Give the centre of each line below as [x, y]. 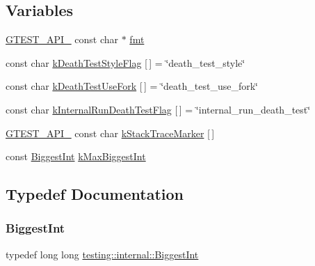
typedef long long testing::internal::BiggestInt [102, 254]
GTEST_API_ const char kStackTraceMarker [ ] [110, 133]
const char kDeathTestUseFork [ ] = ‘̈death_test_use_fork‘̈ [132, 86]
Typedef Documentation [95, 194]
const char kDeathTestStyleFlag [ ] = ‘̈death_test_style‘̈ [126, 62]
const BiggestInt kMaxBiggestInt [76, 156]
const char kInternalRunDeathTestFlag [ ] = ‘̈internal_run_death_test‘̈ [158, 109]
